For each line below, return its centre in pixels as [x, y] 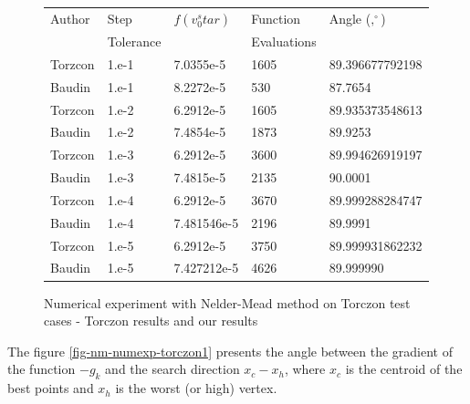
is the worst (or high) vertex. [196, 388]
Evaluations [284, 41]
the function [42, 369]
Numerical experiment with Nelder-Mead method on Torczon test [227, 302]
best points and [51, 388]
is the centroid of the [404, 369]
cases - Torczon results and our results [151, 321]
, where [305, 369]
